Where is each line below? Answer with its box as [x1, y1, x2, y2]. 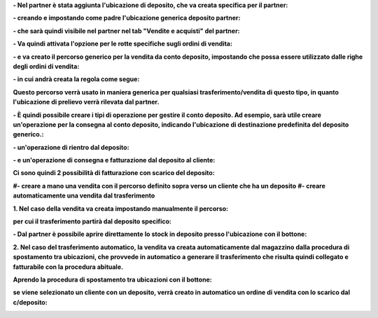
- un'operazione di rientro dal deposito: [13, 143, 129, 151]
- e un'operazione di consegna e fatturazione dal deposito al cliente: [13, 156, 216, 165]
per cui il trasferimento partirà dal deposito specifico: [13, 217, 171, 226]
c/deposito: [13, 298, 48, 306]
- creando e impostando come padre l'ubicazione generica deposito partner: [13, 14, 241, 22]
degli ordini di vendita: [13, 62, 80, 70]
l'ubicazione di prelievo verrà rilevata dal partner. [13, 98, 160, 106]
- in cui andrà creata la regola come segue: [13, 75, 140, 83]
